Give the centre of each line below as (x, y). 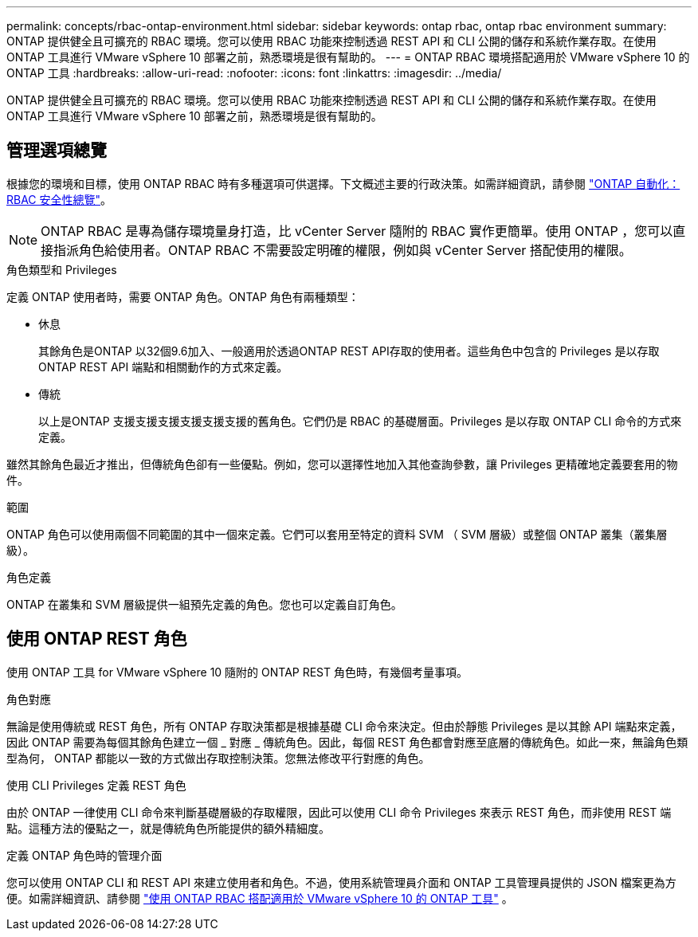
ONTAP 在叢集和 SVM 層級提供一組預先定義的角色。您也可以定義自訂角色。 (204, 604)
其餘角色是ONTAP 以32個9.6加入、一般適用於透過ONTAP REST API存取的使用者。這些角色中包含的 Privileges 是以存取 (349, 351)
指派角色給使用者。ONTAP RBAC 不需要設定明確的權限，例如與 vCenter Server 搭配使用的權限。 (343, 250)
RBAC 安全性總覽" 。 (59, 199)
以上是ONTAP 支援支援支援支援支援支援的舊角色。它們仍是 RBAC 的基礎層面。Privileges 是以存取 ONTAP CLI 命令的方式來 (360, 421)
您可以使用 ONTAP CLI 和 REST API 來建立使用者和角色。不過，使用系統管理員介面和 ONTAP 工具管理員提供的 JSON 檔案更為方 (341, 882)
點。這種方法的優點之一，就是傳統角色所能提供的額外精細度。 (168, 828)
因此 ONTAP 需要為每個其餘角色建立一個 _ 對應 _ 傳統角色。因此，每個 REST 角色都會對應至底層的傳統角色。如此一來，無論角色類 (347, 742)
